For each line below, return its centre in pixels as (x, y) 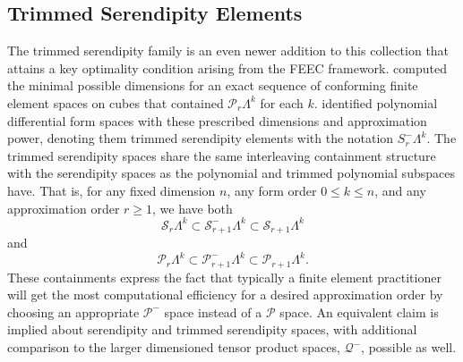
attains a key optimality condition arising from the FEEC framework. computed (227, 67)
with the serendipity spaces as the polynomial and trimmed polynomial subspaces (231, 173)
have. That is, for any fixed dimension (111, 190)
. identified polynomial (376, 102)
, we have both (193, 208)
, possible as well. (409, 347)
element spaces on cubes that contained (116, 102)
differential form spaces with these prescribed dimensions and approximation (217, 120)
